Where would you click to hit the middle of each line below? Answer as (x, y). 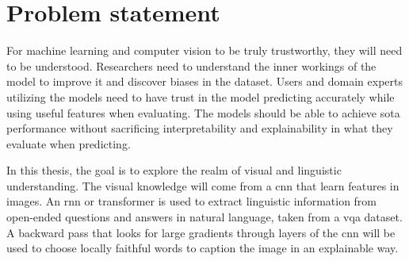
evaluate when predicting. (69, 143)
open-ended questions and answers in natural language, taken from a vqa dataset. (204, 217)
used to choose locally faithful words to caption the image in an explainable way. (203, 248)
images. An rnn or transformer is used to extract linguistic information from (192, 201)
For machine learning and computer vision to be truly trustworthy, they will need (204, 50)
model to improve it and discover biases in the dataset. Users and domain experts (204, 81)
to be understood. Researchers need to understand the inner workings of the (191, 65)
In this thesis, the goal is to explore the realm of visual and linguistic (174, 170)
